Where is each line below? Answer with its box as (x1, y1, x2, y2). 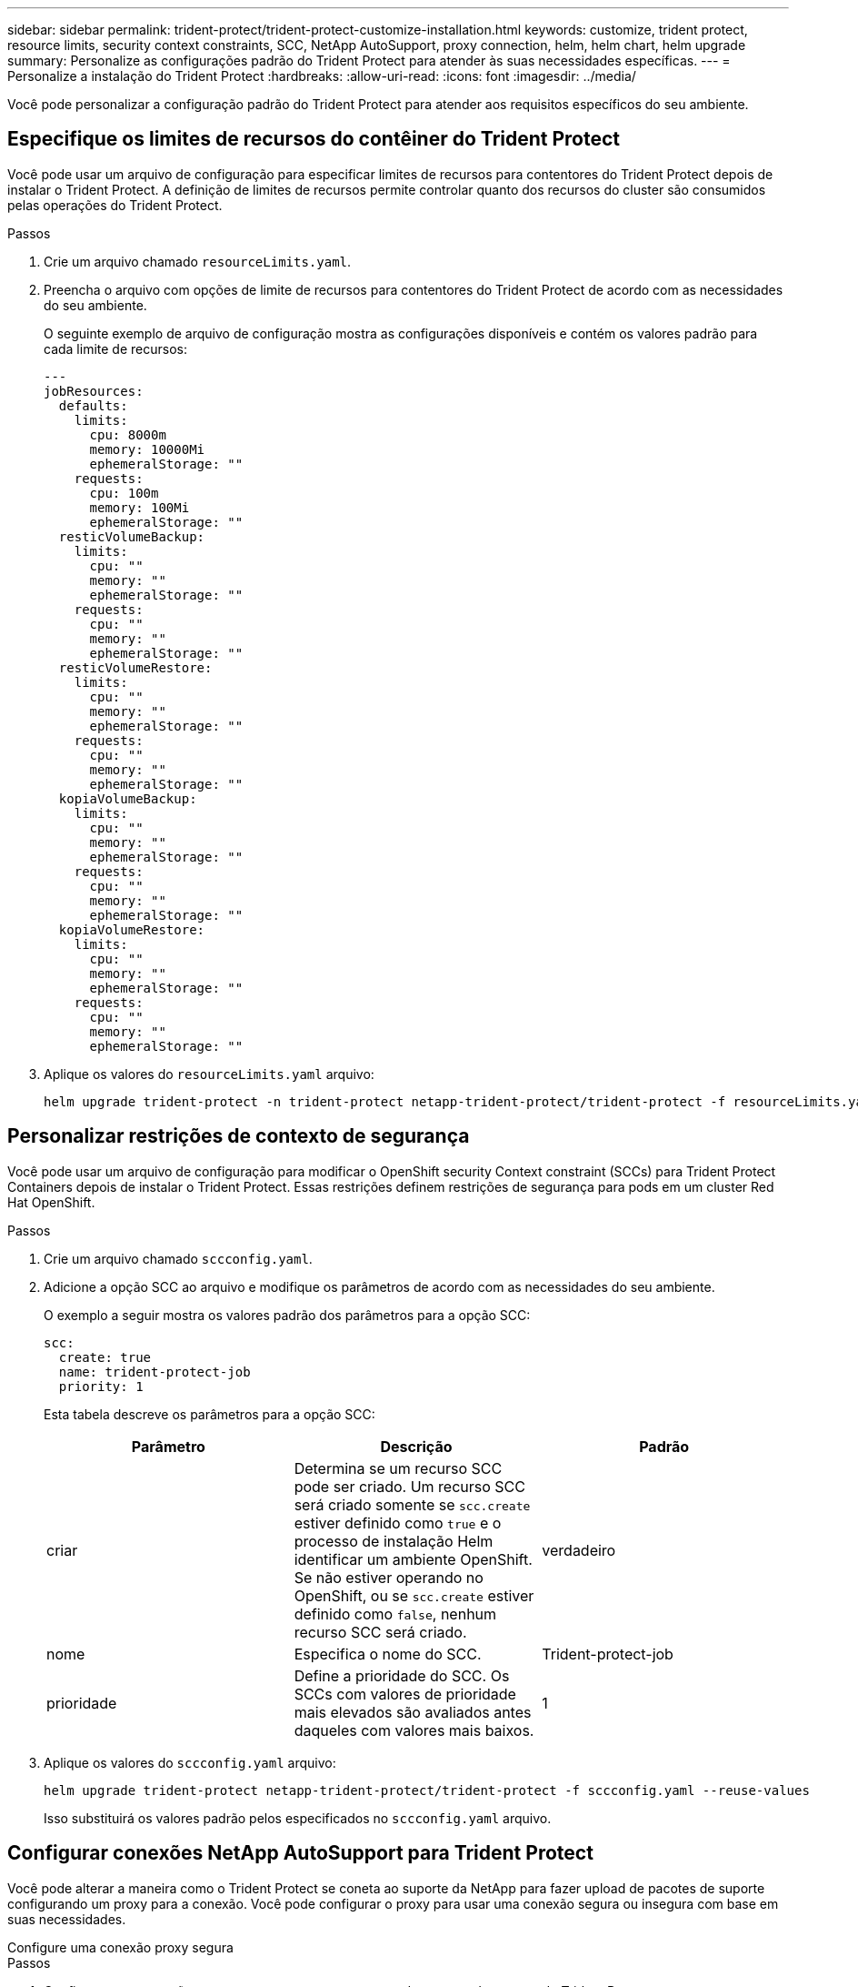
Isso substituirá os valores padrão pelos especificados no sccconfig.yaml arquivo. (44, 1810, 552, 1826)
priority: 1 (58, 1378, 144, 1394)
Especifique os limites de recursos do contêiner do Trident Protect (7, 127, 621, 151)
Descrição (380, 1437, 453, 1456)
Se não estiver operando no (294, 1568, 484, 1587)
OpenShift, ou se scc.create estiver (294, 1586, 534, 1605)
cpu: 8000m (89, 427, 166, 442)
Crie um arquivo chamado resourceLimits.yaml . (44, 253, 352, 269)
